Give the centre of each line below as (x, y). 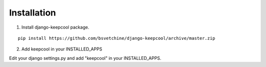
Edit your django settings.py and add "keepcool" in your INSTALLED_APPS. (85, 58)
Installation (33, 13)
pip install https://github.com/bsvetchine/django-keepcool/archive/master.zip (116, 38)
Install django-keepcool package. (55, 27)
